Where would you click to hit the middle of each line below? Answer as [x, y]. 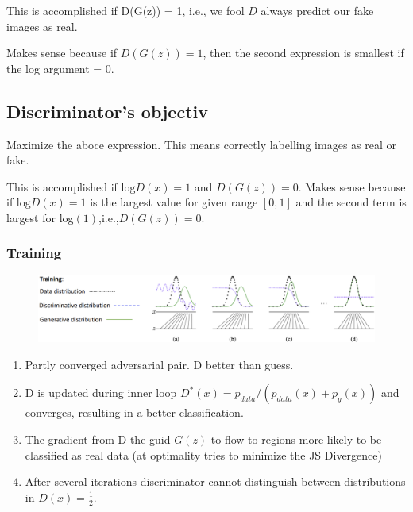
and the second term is [351, 202]
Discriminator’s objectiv [107, 111]
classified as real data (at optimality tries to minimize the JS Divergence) [203, 454]
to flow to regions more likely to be [296, 439]
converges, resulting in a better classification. [134, 412]
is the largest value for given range [174, 202]
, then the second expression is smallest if [303, 53]
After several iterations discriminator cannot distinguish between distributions [215, 481]
